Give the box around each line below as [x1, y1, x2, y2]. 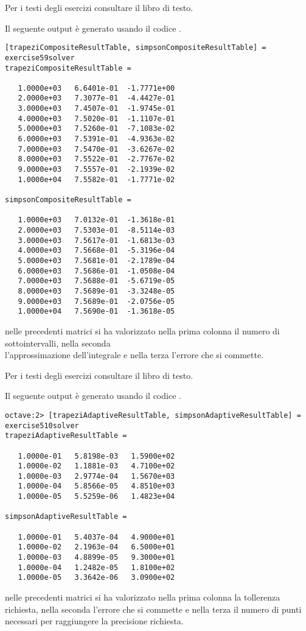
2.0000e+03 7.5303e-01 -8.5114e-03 [18, 226, 175, 234]
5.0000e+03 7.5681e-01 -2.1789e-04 [18, 256, 175, 265]
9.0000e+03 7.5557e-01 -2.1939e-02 [18, 165, 175, 174]
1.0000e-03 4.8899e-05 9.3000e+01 [18, 553, 175, 562]
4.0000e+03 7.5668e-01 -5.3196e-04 [18, 246, 175, 255]
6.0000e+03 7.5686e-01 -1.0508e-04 [18, 266, 175, 275]
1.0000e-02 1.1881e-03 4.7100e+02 [18, 462, 175, 471]
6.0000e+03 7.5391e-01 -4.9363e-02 [18, 135, 175, 144]
